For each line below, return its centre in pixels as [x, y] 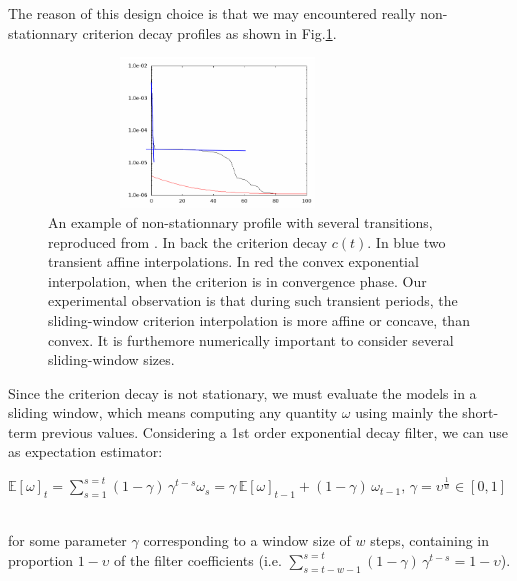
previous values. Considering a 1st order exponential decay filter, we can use [274, 431]
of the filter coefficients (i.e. [198, 560]
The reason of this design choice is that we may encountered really [212, 13]
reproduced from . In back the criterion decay [188, 241]
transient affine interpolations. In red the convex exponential [233, 261]
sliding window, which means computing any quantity [173, 412]
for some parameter [67, 540]
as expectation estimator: [85, 451]
